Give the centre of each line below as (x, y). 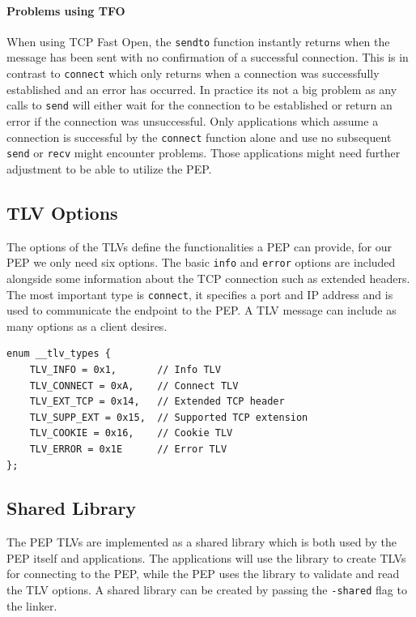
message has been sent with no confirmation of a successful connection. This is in (208, 57)
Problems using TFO (66, 10)
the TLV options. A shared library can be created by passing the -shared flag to (207, 590)
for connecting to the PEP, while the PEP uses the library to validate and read (203, 574)
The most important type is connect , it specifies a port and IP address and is (200, 294)
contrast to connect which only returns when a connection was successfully (193, 73)
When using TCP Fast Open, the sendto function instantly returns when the (198, 41)
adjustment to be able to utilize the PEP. (109, 168)
